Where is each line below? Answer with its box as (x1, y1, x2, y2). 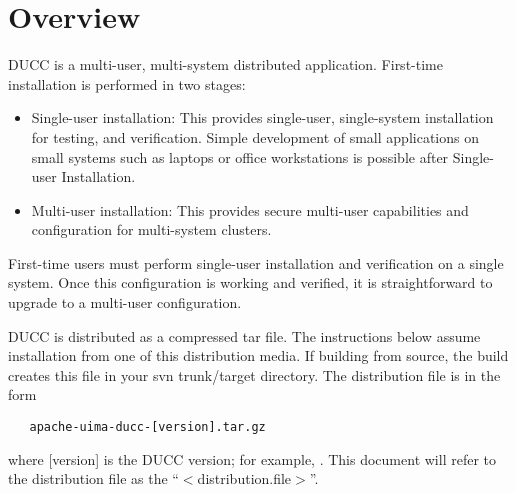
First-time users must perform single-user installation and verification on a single (8, 252, 504, 273)
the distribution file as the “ (8, 468, 179, 489)
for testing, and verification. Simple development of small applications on (31, 126, 479, 147)
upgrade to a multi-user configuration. (8, 292, 242, 313)
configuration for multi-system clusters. (31, 219, 272, 240)
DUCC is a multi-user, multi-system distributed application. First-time (8, 54, 443, 75)
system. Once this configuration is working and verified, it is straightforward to (8, 272, 493, 293)
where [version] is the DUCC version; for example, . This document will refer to (8, 448, 496, 469)
